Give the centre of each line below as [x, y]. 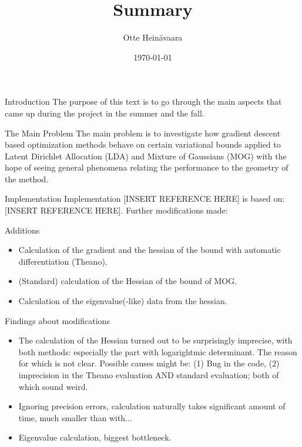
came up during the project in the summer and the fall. [105, 113]
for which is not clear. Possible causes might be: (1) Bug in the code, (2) [149, 363]
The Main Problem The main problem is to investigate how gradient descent [143, 133]
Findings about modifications [57, 320]
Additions [22, 230]
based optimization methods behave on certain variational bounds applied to [143, 144]
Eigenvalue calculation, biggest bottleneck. [95, 437]
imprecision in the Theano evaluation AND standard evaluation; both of [149, 375]
